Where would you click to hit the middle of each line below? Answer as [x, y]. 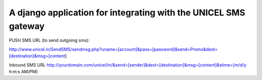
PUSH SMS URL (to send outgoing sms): [49, 40]
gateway [27, 26]
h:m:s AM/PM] [23, 71]
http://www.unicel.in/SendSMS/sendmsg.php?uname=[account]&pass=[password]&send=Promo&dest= [113, 49]
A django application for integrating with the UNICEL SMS [127, 13]
